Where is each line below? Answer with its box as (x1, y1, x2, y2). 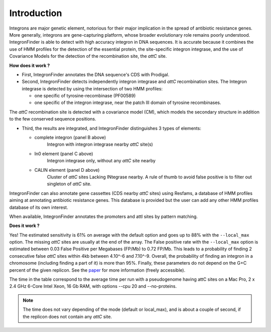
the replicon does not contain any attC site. (23, 313, 112, 319)
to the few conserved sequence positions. (9, 116, 96, 122)
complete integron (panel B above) (34, 135, 106, 141)
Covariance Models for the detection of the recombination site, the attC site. (9, 53, 167, 59)
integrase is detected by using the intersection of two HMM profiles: (22, 85, 163, 91)
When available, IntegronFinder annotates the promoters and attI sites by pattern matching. (9, 213, 198, 219)
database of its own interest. (9, 204, 68, 210)
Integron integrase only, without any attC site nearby (47, 158, 156, 164)
